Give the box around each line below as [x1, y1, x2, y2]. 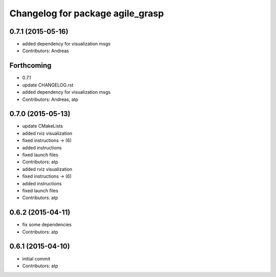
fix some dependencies [22, 222, 72, 228]
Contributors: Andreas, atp [22, 96, 79, 102]
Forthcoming [9, 61, 52, 70]
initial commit [22, 255, 51, 262]
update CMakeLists [22, 123, 63, 129]
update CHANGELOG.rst [22, 82, 74, 88]
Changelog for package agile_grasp [9, 8, 164, 19]
